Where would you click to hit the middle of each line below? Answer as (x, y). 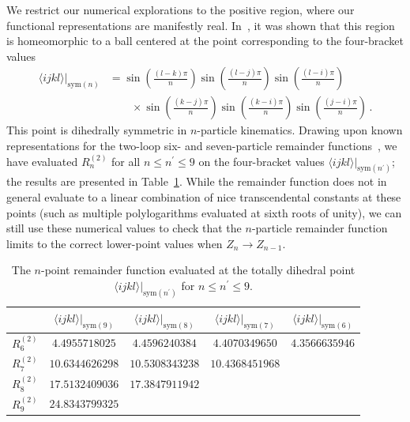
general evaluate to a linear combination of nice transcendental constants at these (204, 197)
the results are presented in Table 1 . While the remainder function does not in (197, 181)
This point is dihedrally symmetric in (97, 130)
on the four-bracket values (261, 161)
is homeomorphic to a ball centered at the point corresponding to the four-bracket (205, 41)
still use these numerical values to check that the (124, 228)
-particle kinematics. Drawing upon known (300, 130)
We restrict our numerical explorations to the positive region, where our (181, 9)
